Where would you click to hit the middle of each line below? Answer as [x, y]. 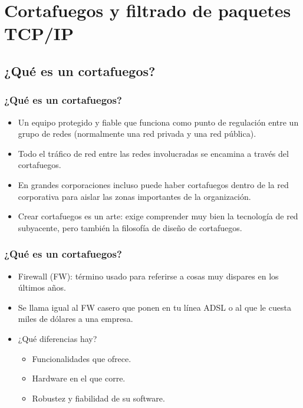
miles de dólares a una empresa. [75, 319]
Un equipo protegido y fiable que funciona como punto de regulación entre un [158, 122]
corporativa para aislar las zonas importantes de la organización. [134, 196]
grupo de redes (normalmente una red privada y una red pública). [137, 134]
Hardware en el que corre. [79, 378]
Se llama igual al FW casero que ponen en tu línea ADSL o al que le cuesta [154, 307]
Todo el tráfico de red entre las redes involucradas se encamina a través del [153, 153]
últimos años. [42, 287]
